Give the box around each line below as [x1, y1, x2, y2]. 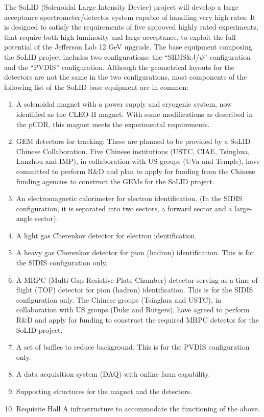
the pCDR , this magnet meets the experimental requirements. [16, 118, 210, 129]
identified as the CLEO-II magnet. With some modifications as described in [16, 108, 253, 119]
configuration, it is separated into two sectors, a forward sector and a [16, 203, 232, 213]
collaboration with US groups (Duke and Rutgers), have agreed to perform [16, 304, 250, 315]
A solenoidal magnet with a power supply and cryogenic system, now [16, 99, 232, 109]
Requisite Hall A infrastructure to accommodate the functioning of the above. [16, 403, 260, 413]
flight [16, 284, 33, 295]
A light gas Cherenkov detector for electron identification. [16, 230, 197, 240]
